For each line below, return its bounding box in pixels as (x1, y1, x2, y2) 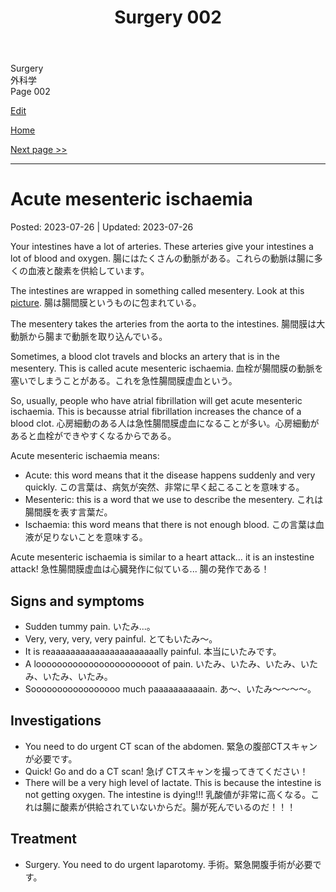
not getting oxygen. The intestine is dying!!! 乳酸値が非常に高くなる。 (24, 788, 312, 800)
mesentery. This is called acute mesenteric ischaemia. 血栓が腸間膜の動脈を (10, 362, 324, 375)
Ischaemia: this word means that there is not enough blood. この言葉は (24, 519, 316, 531)
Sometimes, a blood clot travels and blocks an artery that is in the (10, 351, 280, 363)
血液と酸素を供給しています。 (27, 265, 150, 277)
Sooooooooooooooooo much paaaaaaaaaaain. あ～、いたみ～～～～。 (24, 682, 317, 695)
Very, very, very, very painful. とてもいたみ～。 (24, 632, 218, 645)
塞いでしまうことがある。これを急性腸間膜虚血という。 (10, 375, 238, 387)
